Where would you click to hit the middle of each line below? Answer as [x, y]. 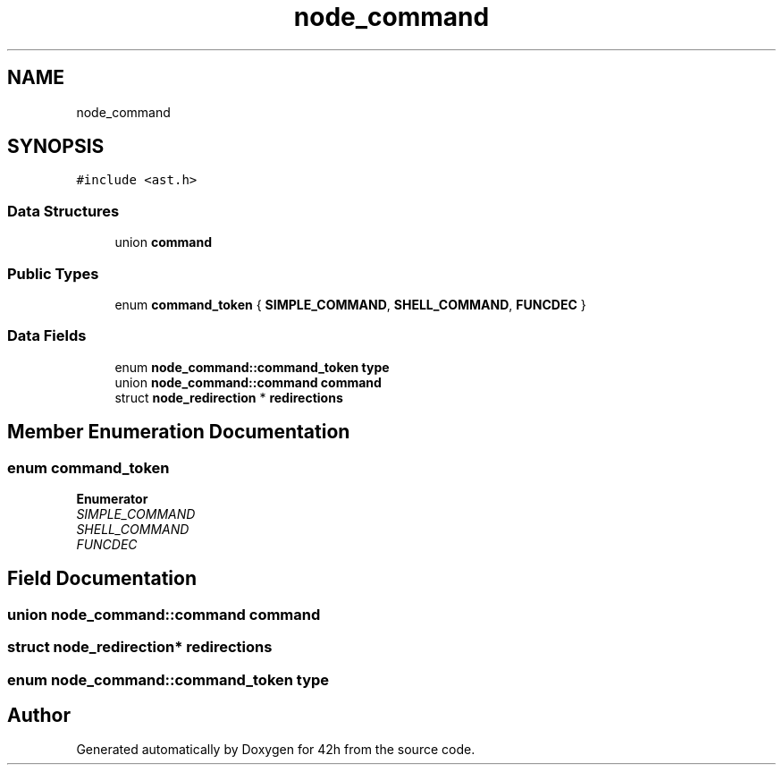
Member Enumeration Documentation [179, 432]
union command [163, 242]
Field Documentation [102, 579]
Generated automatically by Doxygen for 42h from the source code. [276, 750]
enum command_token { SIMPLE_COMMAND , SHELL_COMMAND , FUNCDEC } [350, 304]
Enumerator [112, 498]
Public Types [53, 273]
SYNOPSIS [56, 147]
